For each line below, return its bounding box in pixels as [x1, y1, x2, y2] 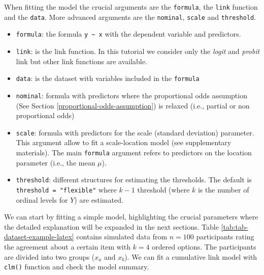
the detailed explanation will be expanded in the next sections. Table [4, 221, 219, 232]
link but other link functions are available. [16, 56, 147, 66]
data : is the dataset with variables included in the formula [16, 73, 200, 84]
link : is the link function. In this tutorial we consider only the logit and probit [16, 45, 260, 56]
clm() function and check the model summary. [4, 261, 149, 272]
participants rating [196, 231, 254, 242]
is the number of [197, 184, 249, 195]
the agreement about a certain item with [4, 241, 130, 252]
